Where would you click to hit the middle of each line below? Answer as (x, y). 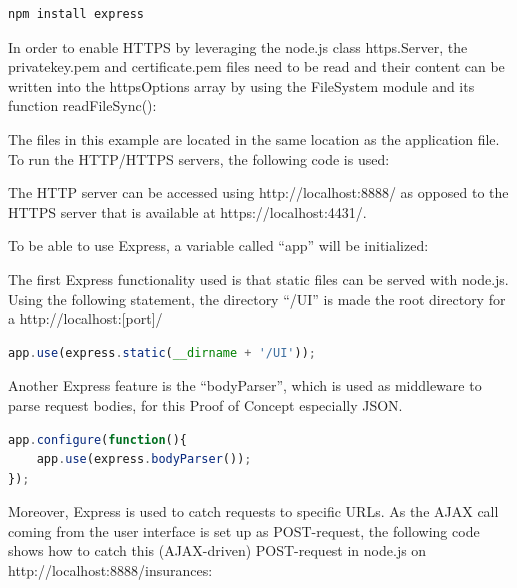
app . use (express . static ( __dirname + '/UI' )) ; (162, 352)
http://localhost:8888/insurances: (110, 570)
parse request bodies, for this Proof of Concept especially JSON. (205, 404)
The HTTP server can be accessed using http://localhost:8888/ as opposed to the (258, 192)
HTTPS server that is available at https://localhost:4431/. (187, 211)
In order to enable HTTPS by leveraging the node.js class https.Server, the (238, 46)
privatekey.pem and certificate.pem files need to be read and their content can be (256, 66)
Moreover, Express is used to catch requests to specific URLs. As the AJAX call (253, 511)
